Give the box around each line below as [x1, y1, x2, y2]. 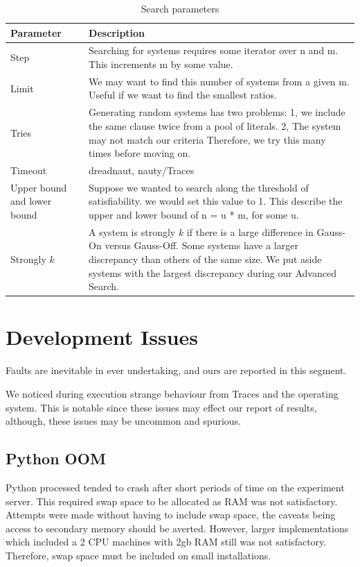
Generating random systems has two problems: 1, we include [89, 105, 345, 119]
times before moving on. [89, 146, 191, 160]
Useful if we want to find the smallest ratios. [89, 87, 277, 102]
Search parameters [141, 1, 219, 15]
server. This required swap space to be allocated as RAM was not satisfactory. [6, 493, 338, 508]
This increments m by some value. [89, 57, 233, 71]
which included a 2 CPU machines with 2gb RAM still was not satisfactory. [6, 534, 327, 549]
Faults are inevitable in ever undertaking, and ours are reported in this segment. [6, 363, 347, 378]
